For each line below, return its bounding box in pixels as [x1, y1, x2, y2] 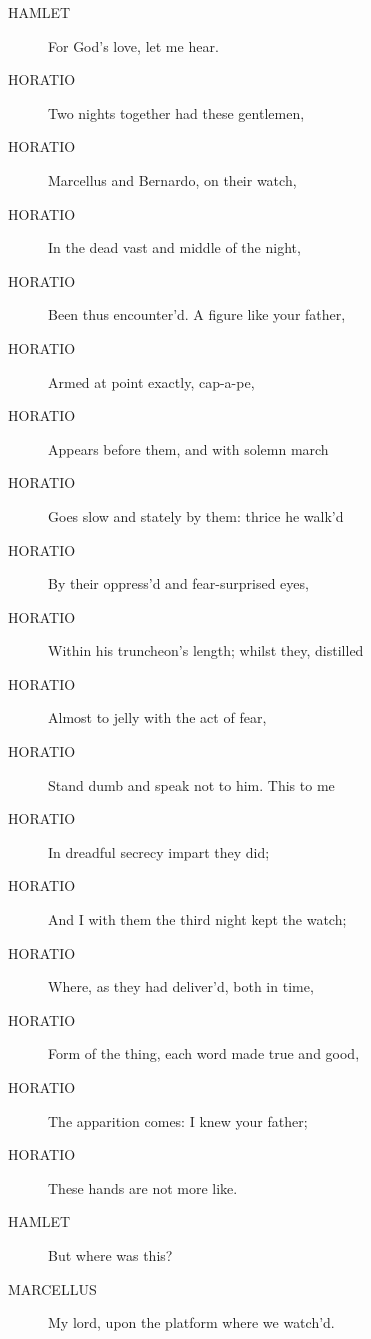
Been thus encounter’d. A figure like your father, [48, 304, 346, 325]
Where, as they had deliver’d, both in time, [48, 976, 314, 997]
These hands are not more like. [48, 1177, 238, 1198]
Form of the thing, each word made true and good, [48, 1043, 360, 1064]
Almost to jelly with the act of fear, [48, 707, 267, 728]
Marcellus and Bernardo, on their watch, [48, 169, 297, 190]
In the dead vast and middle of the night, [48, 237, 301, 258]
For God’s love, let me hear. [48, 35, 219, 56]
